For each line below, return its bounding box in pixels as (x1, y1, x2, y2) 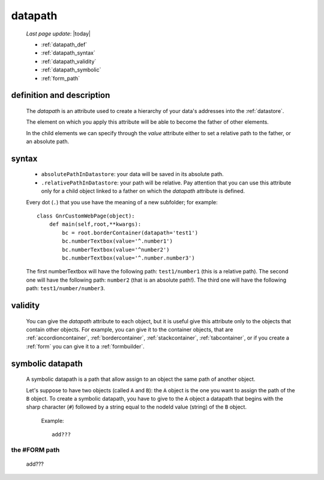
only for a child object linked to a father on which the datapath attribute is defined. (41, 187, 245, 195)
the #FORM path (11, 445, 60, 454)
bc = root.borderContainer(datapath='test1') (62, 229, 198, 236)
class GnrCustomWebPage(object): (37, 213, 135, 219)
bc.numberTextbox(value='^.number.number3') (62, 255, 195, 261)
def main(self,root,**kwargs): (49, 221, 142, 228)
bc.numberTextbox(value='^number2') (62, 246, 170, 253)
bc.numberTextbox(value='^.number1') (62, 238, 173, 245)
